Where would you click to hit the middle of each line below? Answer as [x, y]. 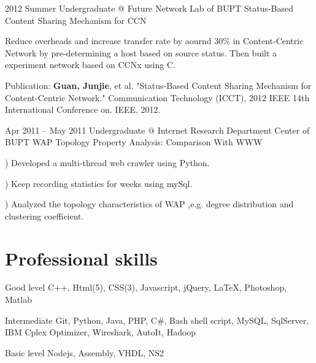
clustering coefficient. [44, 216]
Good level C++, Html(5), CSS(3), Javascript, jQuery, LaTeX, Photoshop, [146, 287]
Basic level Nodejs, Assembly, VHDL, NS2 [85, 352]
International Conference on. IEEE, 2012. [83, 109]
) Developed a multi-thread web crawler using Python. [107, 162]
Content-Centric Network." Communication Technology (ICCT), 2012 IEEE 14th [157, 97]
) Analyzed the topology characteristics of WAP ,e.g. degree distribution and [149, 204]
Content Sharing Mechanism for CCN [76, 20]
